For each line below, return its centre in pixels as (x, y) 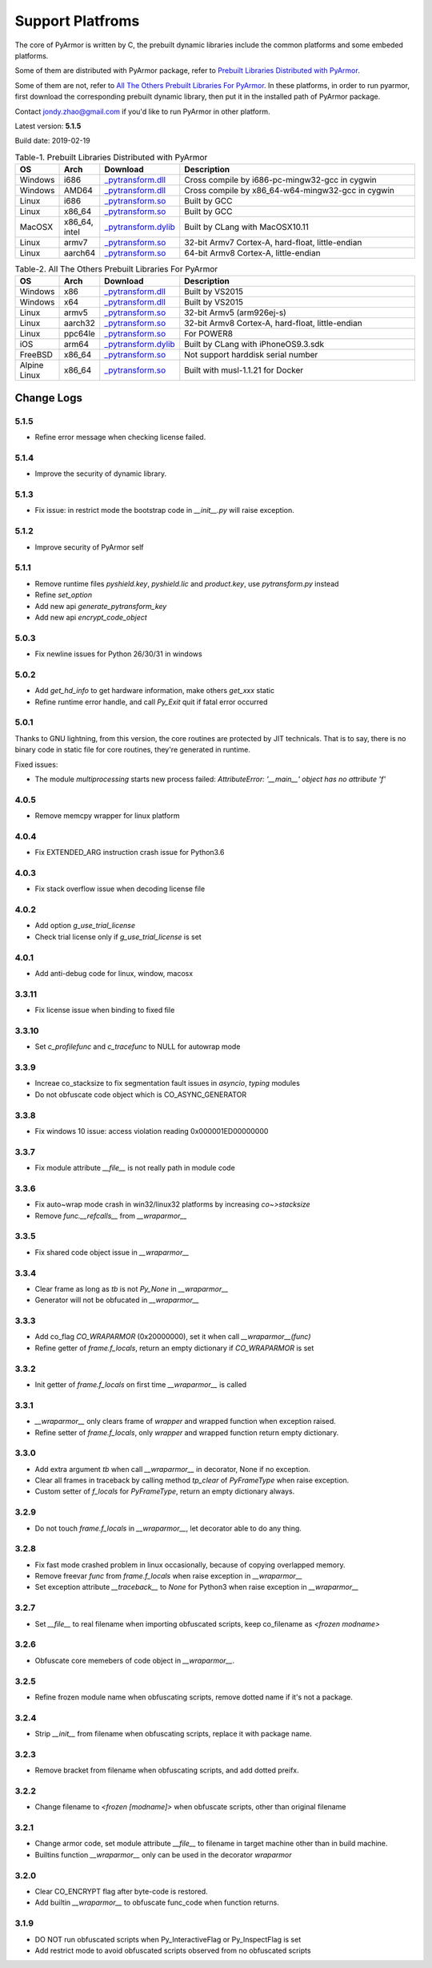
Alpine (32, 365)
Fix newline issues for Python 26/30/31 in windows (119, 654)
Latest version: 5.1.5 (48, 126)
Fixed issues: (36, 764)
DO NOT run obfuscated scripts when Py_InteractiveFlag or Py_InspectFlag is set (168, 1939)
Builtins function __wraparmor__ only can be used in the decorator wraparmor (163, 1854)
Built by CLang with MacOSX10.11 (247, 227)
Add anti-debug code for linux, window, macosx (114, 973)
